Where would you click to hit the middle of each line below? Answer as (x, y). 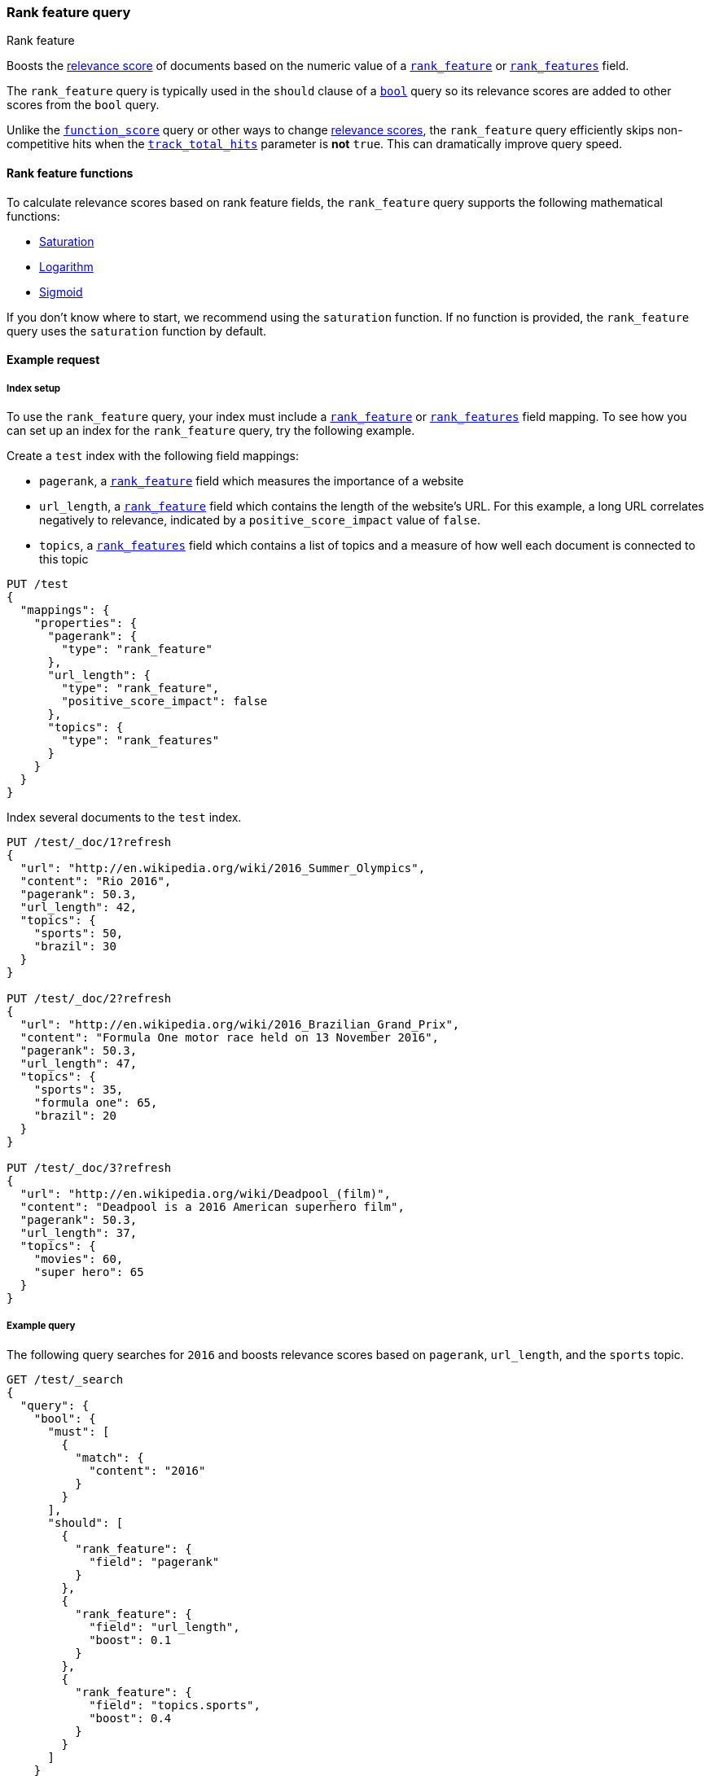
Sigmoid (61, 292)
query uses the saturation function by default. (137, 331)
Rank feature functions (70, 173)
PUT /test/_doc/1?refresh (89, 842)
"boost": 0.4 (130, 1718)
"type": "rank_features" (140, 740)
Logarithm (66, 266)
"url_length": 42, (79, 907)
